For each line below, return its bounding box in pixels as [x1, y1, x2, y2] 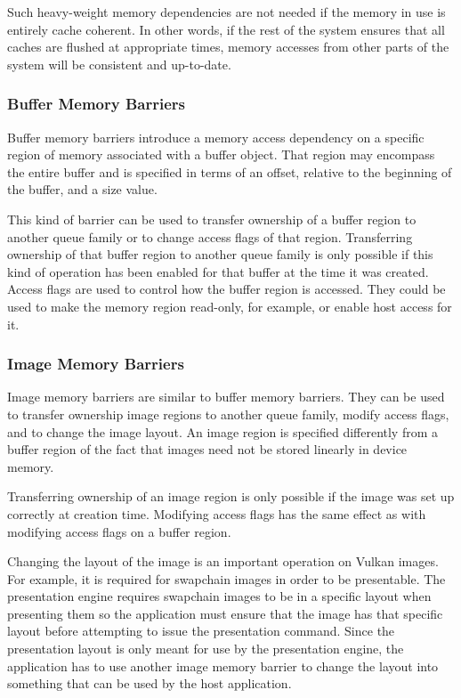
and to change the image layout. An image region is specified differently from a [7, 422, 439, 441]
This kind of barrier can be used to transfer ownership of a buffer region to [7, 209, 417, 228]
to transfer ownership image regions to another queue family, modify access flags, [7, 404, 449, 423]
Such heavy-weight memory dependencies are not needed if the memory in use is [7, 3, 446, 20]
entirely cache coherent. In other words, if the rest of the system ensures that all [7, 20, 445, 38]
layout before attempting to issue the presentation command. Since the [7, 621, 395, 640]
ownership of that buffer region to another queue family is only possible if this [7, 245, 433, 264]
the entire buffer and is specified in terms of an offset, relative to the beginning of [7, 162, 452, 181]
